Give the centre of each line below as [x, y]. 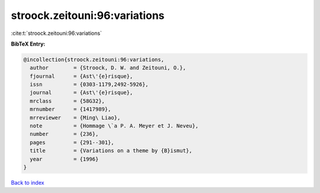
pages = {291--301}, [72, 142]
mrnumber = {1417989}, [71, 109]
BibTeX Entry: [28, 44]
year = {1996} [64, 159]
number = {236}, [64, 134]
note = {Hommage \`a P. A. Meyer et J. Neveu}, [114, 126]
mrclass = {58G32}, [67, 101]
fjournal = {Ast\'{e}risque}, [81, 76]
